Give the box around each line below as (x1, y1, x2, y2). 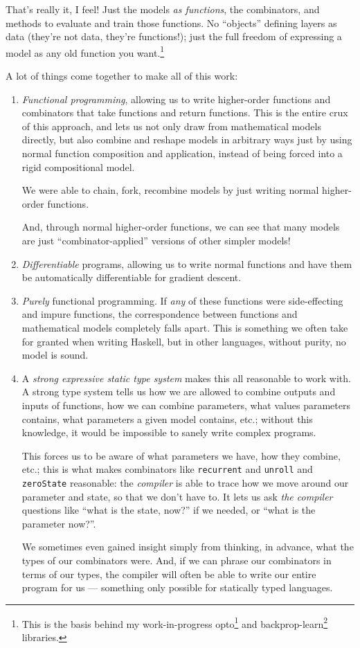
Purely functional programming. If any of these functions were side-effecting (21, 293, 343, 307)
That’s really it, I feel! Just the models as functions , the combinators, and (6, 2, 320, 16)
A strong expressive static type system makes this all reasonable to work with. (21, 370, 351, 385)
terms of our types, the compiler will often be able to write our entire (21, 566, 316, 581)
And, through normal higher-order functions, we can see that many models (21, 219, 340, 234)
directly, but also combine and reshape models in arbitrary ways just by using (21, 132, 352, 147)
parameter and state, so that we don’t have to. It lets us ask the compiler (21, 489, 333, 503)
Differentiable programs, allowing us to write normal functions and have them (21, 256, 352, 271)
